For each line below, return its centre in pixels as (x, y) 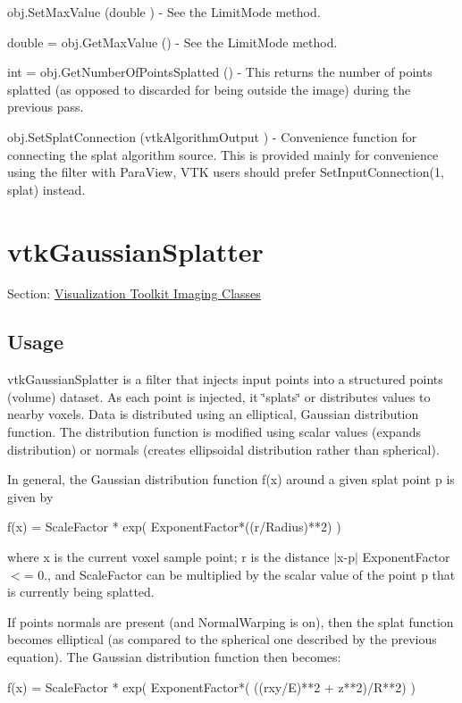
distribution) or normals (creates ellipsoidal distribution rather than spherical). (223, 449)
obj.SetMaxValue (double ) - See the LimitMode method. (164, 12)
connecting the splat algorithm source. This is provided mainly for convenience (223, 154)
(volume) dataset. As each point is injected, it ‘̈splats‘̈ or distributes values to (219, 396)
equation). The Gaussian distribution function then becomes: (174, 656)
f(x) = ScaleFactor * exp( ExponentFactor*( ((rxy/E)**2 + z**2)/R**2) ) (211, 686)
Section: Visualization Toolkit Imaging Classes (134, 293)
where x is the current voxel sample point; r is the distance (168, 557)
